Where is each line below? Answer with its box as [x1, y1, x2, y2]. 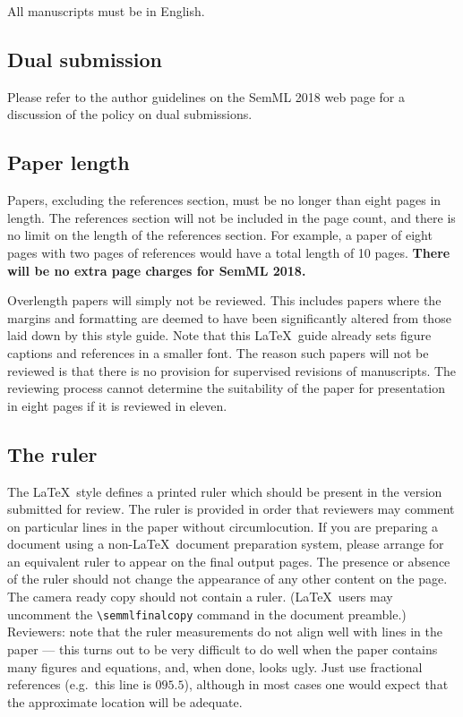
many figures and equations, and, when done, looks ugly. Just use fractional [7, 657, 423, 676]
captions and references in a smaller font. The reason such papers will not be [7, 343, 429, 362]
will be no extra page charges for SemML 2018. [7, 260, 306, 279]
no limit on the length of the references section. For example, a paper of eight [7, 226, 433, 244]
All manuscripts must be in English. [7, 2, 205, 20]
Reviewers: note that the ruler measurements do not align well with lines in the [7, 622, 442, 641]
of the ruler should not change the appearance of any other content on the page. [7, 569, 448, 588]
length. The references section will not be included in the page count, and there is [7, 208, 456, 226]
